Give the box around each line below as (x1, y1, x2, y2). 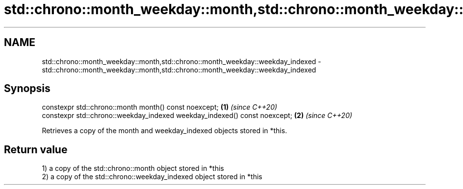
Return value (4, 143, 68, 156)
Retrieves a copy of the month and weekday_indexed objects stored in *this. (42, 126, 287, 135)
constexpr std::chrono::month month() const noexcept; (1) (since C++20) (42, 103, 278, 112)
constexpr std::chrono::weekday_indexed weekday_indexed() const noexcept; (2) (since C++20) (42, 111, 353, 120)
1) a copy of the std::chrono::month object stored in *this (42, 164, 224, 173)
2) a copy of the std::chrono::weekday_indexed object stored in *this (42, 172, 262, 181)
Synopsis (4, 82, 51, 95)
